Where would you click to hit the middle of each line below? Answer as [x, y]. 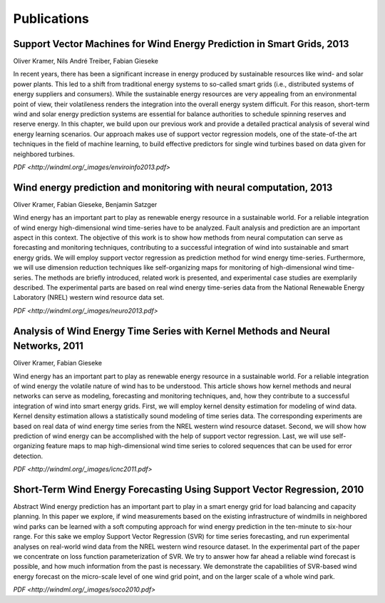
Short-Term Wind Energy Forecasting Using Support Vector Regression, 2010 [189, 490]
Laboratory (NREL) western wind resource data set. [89, 298]
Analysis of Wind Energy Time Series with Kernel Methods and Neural [172, 331]
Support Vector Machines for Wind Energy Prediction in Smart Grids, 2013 [181, 44]
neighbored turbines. [44, 154]
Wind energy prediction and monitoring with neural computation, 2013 [173, 187]
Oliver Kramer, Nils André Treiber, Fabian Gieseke [86, 61]
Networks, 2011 [48, 346]
